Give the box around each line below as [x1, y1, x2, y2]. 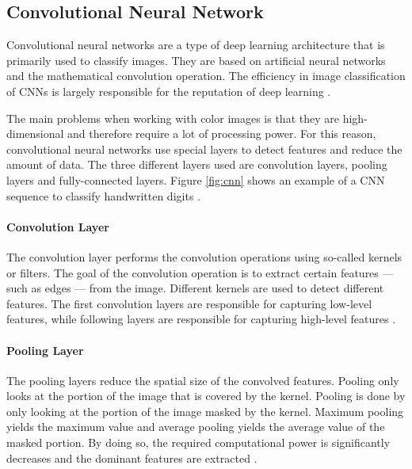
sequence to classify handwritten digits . [6, 187, 200, 204]
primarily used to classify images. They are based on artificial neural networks [6, 51, 386, 68]
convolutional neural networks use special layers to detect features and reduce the [6, 140, 402, 157]
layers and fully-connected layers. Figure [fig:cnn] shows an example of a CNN [6, 171, 385, 188]
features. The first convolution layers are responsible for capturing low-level [6, 295, 372, 311]
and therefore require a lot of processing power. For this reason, [67, 125, 376, 142]
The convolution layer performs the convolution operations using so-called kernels [6, 248, 402, 265]
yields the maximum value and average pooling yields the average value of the [6, 418, 385, 435]
